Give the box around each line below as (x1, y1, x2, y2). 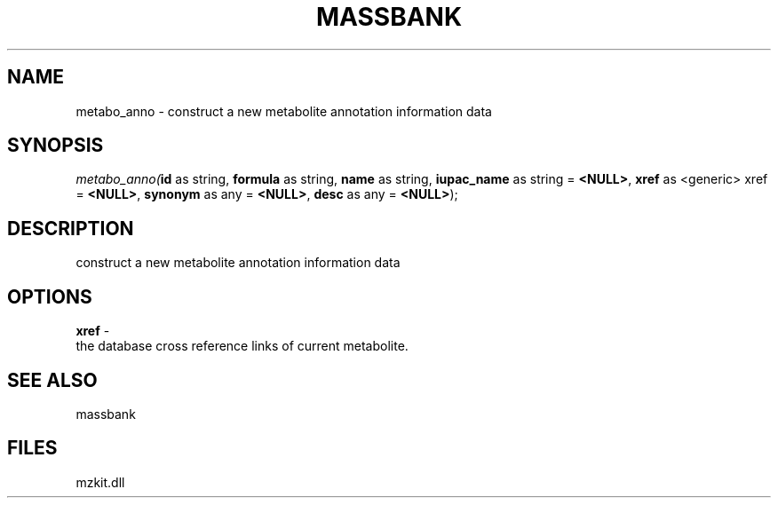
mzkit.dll (75, 474, 125, 490)
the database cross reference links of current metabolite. (75, 338, 409, 354)
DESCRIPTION (7, 217, 134, 240)
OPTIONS (7, 285, 92, 308)
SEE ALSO (7, 368, 98, 391)
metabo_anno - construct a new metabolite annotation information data (75, 103, 492, 119)
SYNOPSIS (7, 134, 104, 157)
